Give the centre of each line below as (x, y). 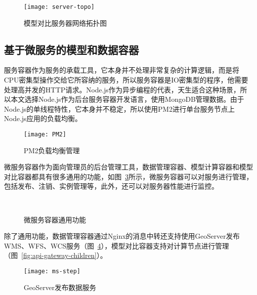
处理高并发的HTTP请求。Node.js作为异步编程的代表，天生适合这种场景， (122, 89)
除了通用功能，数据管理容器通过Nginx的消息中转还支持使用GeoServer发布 (122, 236)
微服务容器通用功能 (55, 219)
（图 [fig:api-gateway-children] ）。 (56, 255)
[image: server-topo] (59, 7)
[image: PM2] (45, 135)
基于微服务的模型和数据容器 (71, 49)
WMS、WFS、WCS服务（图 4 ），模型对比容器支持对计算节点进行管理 (117, 245)
